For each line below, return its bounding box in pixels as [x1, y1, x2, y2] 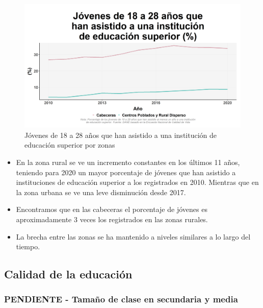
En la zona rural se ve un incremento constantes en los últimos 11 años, [16, 157, 240, 167]
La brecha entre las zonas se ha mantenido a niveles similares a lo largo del [16, 231, 251, 242]
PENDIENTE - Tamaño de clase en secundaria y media [4, 293, 238, 305]
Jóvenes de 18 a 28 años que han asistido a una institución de [24, 129, 217, 140]
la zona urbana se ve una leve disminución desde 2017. [16, 186, 186, 197]
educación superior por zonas [24, 139, 115, 150]
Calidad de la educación [4, 266, 133, 282]
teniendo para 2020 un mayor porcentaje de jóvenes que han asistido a [16, 167, 236, 177]
